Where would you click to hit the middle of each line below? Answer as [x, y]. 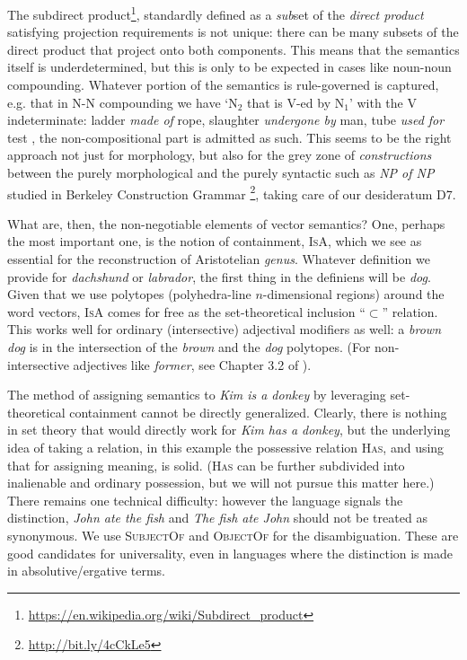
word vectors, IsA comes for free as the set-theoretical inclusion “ [186, 311]
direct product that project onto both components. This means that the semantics [233, 49]
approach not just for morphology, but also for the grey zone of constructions [220, 155]
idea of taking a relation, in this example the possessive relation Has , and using [226, 447]
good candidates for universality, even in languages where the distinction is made [230, 553]
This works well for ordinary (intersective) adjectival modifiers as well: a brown [224, 329]
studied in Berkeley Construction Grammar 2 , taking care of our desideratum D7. [232, 192]
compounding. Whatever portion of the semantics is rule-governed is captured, [223, 85]
